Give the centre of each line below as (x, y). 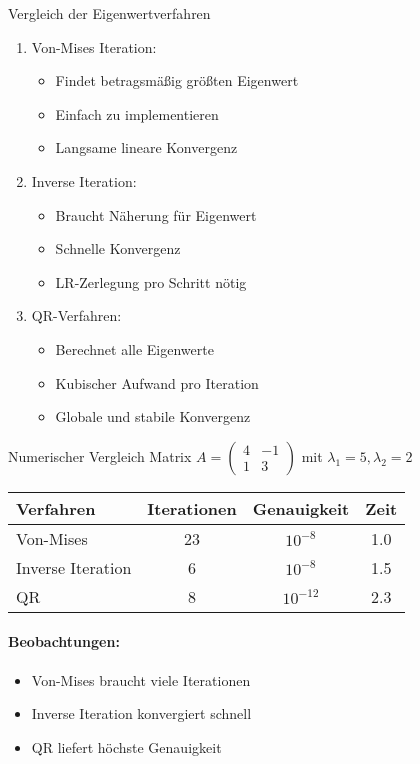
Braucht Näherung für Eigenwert (156, 214)
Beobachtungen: (64, 641)
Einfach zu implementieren (137, 113)
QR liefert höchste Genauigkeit (126, 746)
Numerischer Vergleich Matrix (100, 455)
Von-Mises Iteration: (94, 46)
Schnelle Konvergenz (118, 248)
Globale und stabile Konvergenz (153, 416)
